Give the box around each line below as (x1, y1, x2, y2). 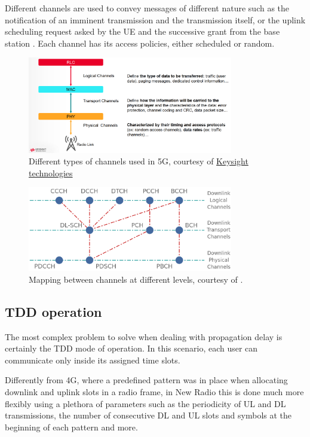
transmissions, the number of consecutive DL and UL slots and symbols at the (5, 409, 292, 421)
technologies (29, 166, 73, 179)
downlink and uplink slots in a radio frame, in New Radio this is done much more (5, 386, 304, 398)
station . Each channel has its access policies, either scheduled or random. (5, 36, 275, 49)
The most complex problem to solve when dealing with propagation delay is (5, 330, 283, 343)
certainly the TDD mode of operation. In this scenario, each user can (5, 342, 258, 355)
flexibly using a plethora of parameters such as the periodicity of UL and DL (5, 397, 286, 410)
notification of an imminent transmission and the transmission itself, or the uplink (5, 13, 306, 26)
